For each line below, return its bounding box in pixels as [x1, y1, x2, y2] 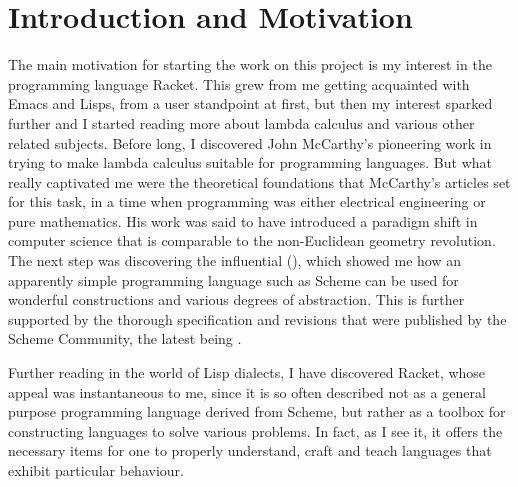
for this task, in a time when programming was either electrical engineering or [8, 191, 486, 212]
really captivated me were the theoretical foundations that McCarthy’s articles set [8, 171, 511, 192]
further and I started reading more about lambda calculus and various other [8, 112, 475, 133]
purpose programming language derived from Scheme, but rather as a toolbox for [8, 401, 506, 422]
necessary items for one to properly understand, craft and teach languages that [8, 440, 492, 461]
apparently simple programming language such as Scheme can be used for [8, 269, 459, 290]
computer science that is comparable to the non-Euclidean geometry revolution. [8, 230, 496, 251]
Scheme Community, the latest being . [8, 328, 242, 349]
